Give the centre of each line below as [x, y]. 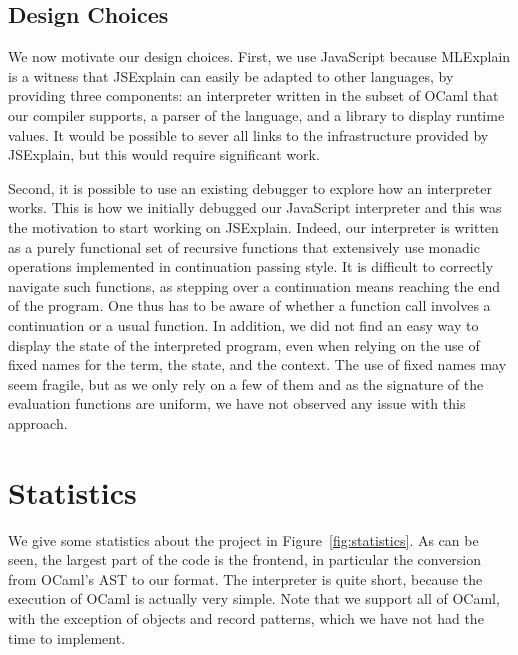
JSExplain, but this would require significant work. [164, 154]
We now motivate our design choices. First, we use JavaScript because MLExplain [259, 56]
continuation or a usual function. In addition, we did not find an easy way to [243, 324]
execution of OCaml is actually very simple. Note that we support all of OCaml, [254, 598]
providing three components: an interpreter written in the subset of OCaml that [253, 95]
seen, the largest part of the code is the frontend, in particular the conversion [245, 559]
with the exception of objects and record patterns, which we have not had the [246, 617]
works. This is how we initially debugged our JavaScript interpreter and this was [255, 207]
